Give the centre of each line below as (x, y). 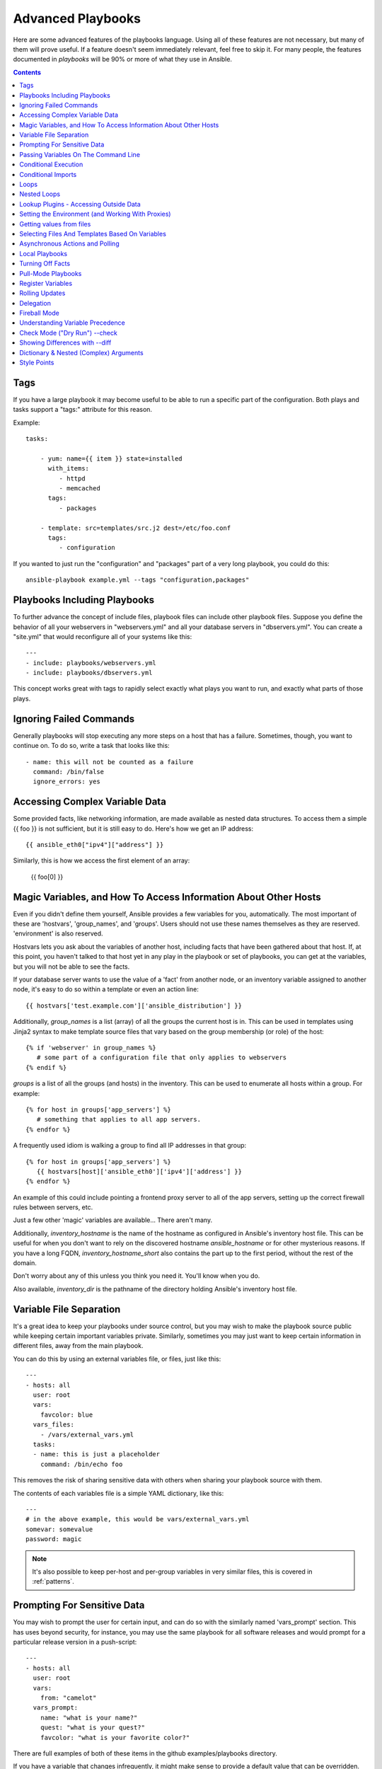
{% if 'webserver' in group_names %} (91, 1048)
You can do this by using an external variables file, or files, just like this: (117, 1359)
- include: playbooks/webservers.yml (91, 663)
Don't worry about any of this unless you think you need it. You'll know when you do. (137, 1276)
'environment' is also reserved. (58, 933)
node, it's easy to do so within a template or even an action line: (106, 989)
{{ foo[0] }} (47, 877)
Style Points (37, 363)
